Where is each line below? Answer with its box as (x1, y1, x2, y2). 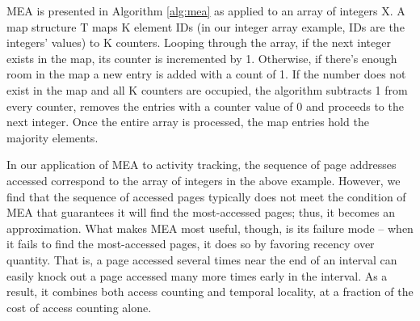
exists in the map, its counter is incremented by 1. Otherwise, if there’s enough (6, 49, 397, 66)
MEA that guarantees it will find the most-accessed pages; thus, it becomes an (6, 204, 395, 221)
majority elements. (6, 129, 99, 146)
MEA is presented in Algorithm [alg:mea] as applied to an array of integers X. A (6, 2, 405, 19)
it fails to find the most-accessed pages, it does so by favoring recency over (6, 235, 375, 252)
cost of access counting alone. (6, 298, 152, 315)
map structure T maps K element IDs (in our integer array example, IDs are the (6, 18, 405, 35)
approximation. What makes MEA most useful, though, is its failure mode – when (6, 219, 414, 236)
